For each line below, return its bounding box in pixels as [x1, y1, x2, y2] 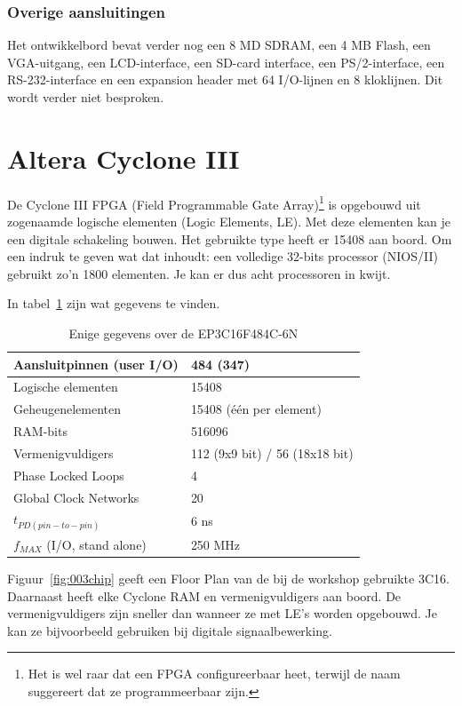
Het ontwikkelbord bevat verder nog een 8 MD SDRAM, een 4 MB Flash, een [7, 36, 431, 54]
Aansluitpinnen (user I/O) [13, 354, 179, 373]
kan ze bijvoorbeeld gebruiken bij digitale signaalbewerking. [7, 621, 332, 639]
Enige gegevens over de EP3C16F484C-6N [68, 323, 299, 342]
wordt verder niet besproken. [7, 88, 164, 106]
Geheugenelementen [13, 400, 122, 418]
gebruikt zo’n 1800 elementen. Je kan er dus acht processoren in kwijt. [7, 264, 391, 282]
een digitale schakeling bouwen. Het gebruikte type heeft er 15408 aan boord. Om [7, 229, 452, 248]
